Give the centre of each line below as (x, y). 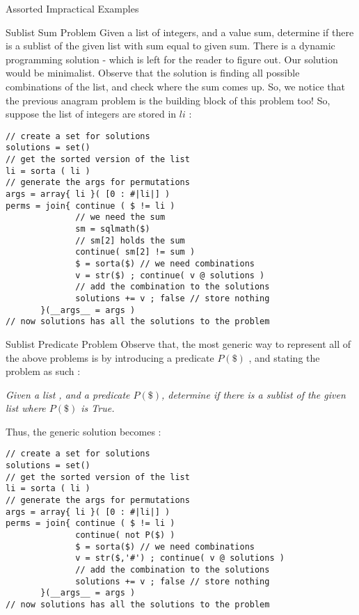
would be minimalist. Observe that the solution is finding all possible (153, 73)
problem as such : (43, 371)
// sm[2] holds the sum (130, 240)
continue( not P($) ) (125, 535)
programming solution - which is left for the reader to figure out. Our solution (172, 59)
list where (26, 408)
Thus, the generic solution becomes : (83, 431)
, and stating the (284, 357)
